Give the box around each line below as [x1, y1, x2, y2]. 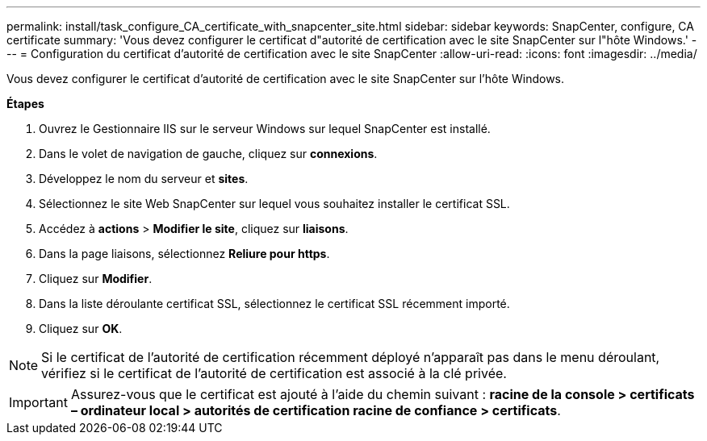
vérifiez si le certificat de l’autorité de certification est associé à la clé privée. [41, 365, 507, 381]
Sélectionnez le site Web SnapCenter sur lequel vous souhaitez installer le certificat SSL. [39, 197, 510, 210]
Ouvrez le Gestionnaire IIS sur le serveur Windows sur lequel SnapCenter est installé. [39, 122, 491, 135]
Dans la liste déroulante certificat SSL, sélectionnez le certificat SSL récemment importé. [39, 297, 510, 310]
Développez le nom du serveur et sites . [39, 172, 249, 185]
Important [9, 394, 68, 410]
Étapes [6, 97, 44, 110]
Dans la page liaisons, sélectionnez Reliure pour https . [39, 247, 330, 260]
